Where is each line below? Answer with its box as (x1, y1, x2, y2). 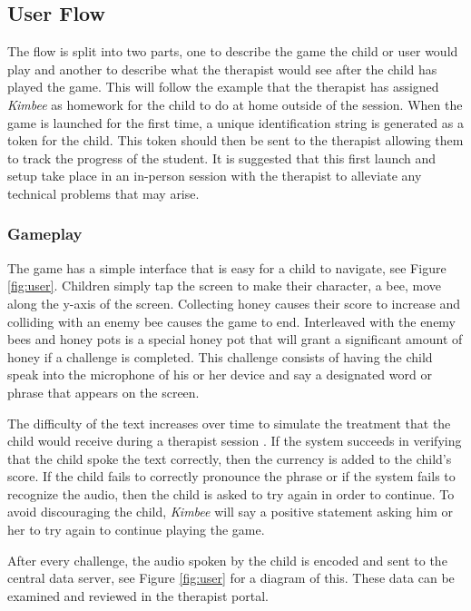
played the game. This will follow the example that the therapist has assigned (7, 77, 439, 96)
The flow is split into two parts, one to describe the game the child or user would (7, 42, 458, 61)
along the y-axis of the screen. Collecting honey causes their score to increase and (7, 293, 461, 312)
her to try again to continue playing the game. (7, 520, 265, 539)
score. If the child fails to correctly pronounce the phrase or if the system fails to (7, 467, 456, 486)
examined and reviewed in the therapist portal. (7, 586, 269, 605)
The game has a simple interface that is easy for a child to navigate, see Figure (7, 258, 446, 277)
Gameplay (7, 222, 83, 245)
